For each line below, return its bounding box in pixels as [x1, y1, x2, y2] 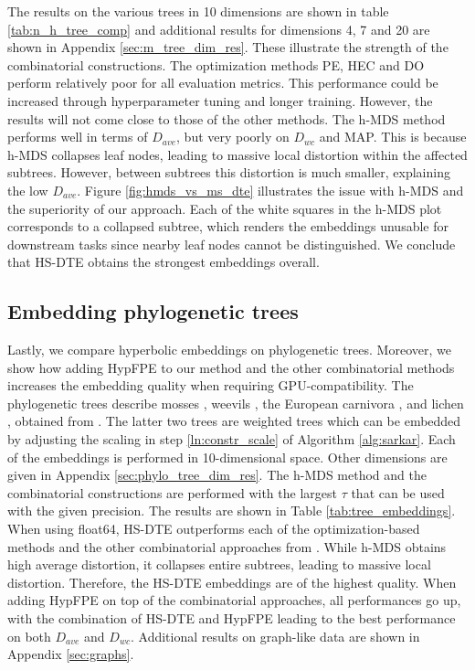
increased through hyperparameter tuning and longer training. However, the [7, 90, 433, 110]
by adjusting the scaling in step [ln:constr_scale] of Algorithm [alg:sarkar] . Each [7, 430, 456, 449]
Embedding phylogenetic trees [7, 297, 299, 325]
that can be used [351, 483, 445, 502]
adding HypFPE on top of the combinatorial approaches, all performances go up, [7, 590, 461, 610]
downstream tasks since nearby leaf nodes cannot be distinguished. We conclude [7, 234, 456, 253]
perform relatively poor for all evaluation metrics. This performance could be [7, 73, 438, 92]
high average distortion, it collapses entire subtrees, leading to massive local [7, 555, 431, 574]
